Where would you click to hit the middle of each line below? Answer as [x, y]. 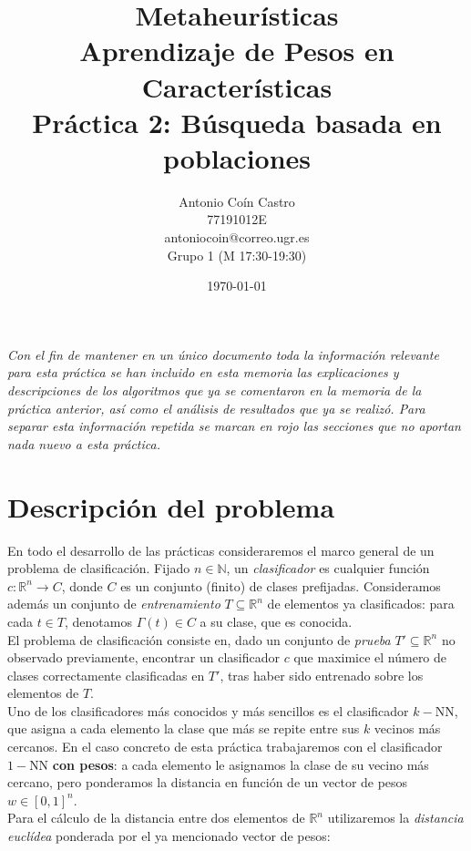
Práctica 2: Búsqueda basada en [237, 122]
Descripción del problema [171, 506]
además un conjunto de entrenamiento [114, 604]
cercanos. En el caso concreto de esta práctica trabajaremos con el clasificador [225, 747]
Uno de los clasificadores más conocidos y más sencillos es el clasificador [208, 710]
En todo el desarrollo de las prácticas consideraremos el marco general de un [221, 550]
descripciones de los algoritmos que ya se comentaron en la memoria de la [215, 390]
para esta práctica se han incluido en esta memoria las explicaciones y [203, 372]
